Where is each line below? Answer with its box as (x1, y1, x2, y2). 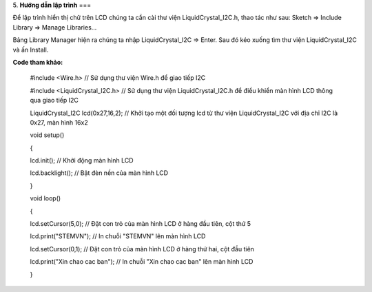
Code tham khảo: (12, 58, 63, 66)
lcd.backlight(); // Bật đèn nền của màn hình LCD (30, 169, 169, 177)
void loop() (30, 194, 61, 202)
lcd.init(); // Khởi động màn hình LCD (30, 156, 134, 165)
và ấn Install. (12, 45, 49, 54)
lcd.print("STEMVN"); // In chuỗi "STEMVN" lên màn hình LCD (30, 232, 206, 240)
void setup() (30, 131, 65, 139)
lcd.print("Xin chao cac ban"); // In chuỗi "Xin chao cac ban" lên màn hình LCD (30, 258, 254, 266)
